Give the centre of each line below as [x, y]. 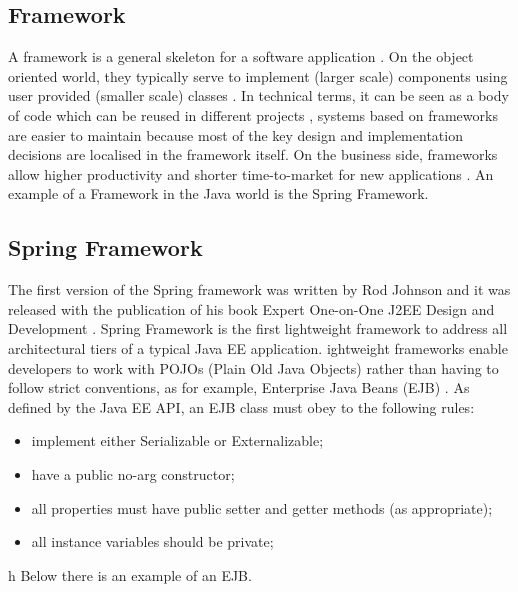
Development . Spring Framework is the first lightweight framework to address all [258, 328]
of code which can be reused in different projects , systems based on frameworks [253, 114]
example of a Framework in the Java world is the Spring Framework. [218, 193]
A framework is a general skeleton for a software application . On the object [241, 56]
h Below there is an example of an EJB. [130, 574]
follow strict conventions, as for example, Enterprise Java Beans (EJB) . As [239, 387]
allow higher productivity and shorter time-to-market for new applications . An [251, 173]
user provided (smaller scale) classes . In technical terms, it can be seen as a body [258, 95]
